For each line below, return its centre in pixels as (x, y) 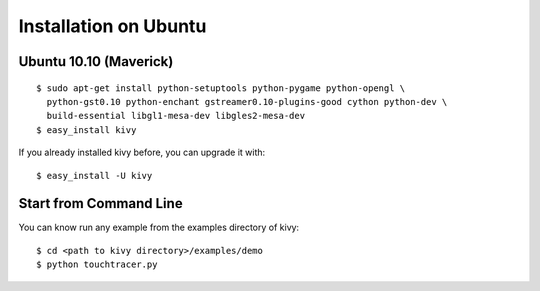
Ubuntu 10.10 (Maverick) (96, 61)
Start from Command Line (101, 203)
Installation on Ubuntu (112, 26)
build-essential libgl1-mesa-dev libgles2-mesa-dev (175, 116)
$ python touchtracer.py (97, 264)
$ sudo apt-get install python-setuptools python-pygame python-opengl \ (221, 88)
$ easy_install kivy (86, 129)
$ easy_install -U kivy (94, 175)
